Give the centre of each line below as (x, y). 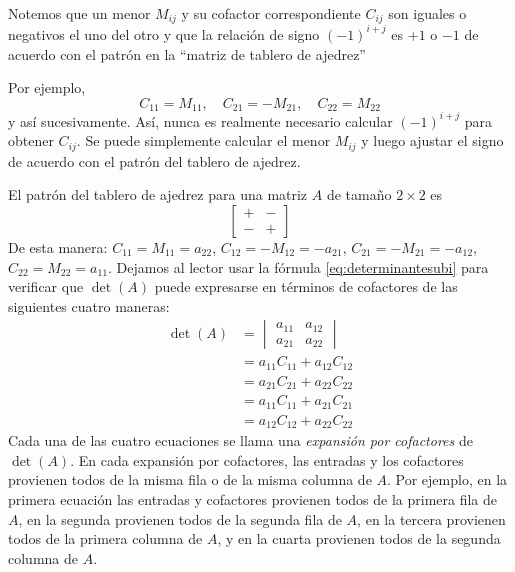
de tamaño (359, 194)
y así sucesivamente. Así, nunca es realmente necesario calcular (200, 120)
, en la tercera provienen (431, 518)
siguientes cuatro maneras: (89, 305)
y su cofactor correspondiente (271, 13)
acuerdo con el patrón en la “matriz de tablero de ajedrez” (187, 53)
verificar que (46, 286)
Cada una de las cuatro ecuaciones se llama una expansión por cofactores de (240, 440)
